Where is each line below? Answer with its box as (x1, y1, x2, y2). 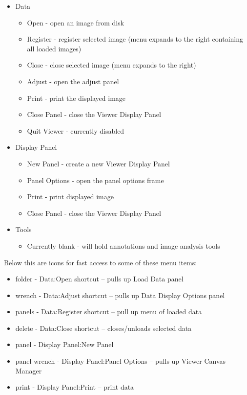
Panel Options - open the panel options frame (27, 175, 164, 185)
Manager (15, 365, 42, 375)
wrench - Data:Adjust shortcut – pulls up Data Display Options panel (15, 290, 225, 300)
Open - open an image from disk (27, 17, 124, 27)
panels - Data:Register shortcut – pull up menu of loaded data (15, 306, 202, 317)
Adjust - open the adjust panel (27, 76, 119, 86)
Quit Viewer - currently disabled (27, 125, 124, 136)
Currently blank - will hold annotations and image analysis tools (27, 240, 220, 251)
